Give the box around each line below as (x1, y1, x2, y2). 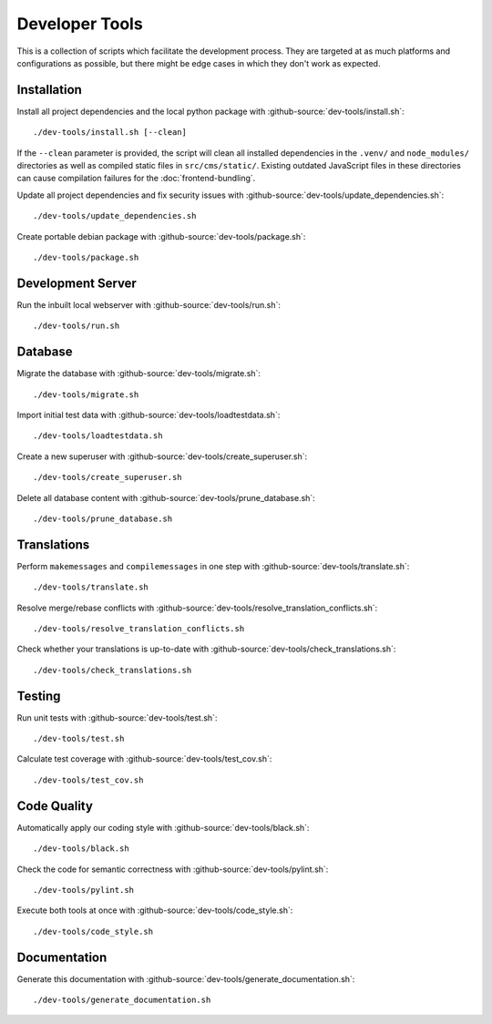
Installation (16, 82, 82, 97)
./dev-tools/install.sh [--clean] (33, 128, 187, 138)
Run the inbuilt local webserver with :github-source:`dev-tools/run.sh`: (16, 299, 282, 310)
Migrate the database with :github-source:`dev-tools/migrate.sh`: (16, 368, 261, 379)
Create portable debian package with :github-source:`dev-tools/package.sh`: (16, 230, 306, 241)
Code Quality (16, 798, 93, 814)
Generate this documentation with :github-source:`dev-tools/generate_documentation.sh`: (16, 973, 355, 984)
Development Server (16, 275, 137, 291)
